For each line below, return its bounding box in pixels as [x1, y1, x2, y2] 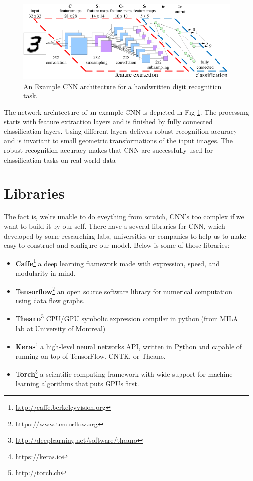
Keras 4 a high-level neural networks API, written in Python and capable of [15, 340, 242, 351]
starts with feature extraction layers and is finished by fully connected [4, 116, 213, 127]
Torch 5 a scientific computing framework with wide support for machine [15, 368, 233, 379]
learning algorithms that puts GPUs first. [15, 378, 139, 388]
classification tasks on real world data [4, 154, 116, 165]
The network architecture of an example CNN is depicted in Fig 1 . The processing [4, 107, 249, 117]
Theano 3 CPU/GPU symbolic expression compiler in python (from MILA [15, 312, 238, 324]
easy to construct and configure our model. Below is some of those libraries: [4, 240, 230, 250]
